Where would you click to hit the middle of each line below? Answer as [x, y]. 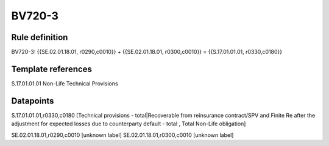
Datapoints [33, 101]
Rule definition [40, 37]
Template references [52, 69]
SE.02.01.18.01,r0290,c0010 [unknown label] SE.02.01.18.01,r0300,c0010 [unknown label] [122, 135]
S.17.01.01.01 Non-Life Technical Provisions [65, 83]
